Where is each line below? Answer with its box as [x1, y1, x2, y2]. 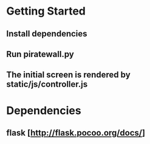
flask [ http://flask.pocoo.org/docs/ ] [6, 128, 146, 138]
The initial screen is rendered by [6, 70, 131, 80]
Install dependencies [6, 29, 87, 39]
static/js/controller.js [6, 79, 88, 89]
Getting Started [6, 4, 86, 18]
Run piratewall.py [6, 49, 74, 59]
